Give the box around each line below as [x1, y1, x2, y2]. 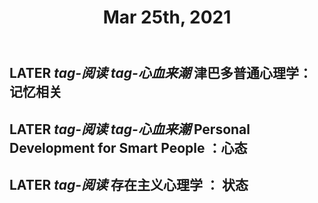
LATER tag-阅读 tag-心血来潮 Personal [9, 121, 251, 138]
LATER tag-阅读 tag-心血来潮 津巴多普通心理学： [9, 65, 312, 82]
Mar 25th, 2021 [102, 6, 232, 29]
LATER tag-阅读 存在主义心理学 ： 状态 [9, 176, 249, 193]
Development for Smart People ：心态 [9, 139, 248, 156]
